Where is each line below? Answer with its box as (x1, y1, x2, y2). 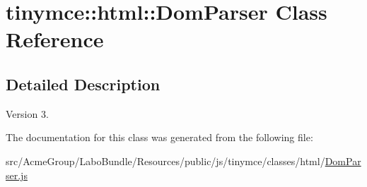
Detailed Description (6, 73, 161, 95)
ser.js (6, 167, 28, 182)
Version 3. (6, 106, 49, 121)
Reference (6, 25, 104, 54)
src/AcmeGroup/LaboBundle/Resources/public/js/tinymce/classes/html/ (6, 153, 325, 168)
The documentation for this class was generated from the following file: (6, 130, 313, 145)
